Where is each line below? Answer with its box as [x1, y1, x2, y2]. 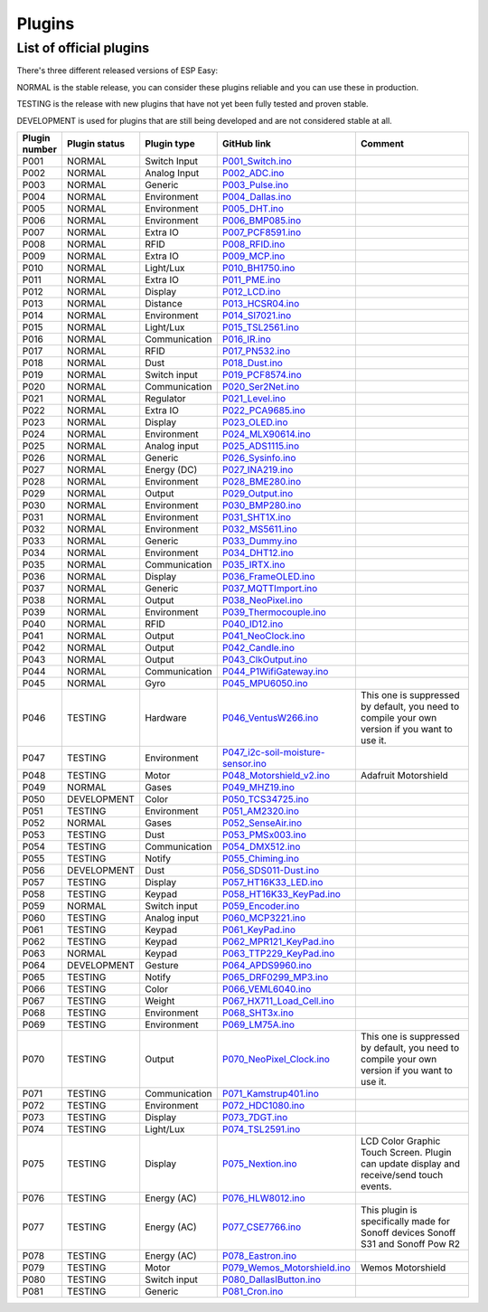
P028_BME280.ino [221, 475, 302, 487]
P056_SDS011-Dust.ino [221, 864, 320, 876]
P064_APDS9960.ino [221, 958, 312, 971]
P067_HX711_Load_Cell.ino [221, 995, 334, 1007]
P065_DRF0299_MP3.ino [221, 970, 329, 983]
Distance [145, 297, 183, 309]
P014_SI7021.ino [221, 308, 292, 321]
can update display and [360, 1157, 461, 1170]
